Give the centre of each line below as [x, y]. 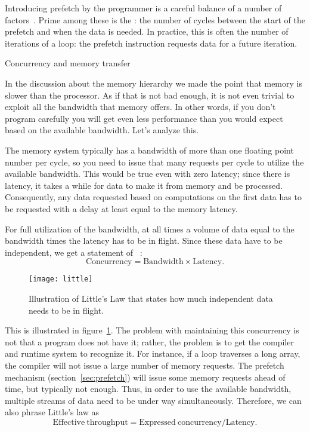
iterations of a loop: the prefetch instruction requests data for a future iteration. [151, 43]
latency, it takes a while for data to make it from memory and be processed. [144, 185]
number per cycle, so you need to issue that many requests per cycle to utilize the [154, 162]
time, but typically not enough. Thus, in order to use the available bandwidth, [148, 389]
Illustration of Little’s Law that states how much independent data [151, 298]
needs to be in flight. [66, 310]
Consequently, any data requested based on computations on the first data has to [153, 197]
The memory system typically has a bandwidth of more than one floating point [149, 150]
